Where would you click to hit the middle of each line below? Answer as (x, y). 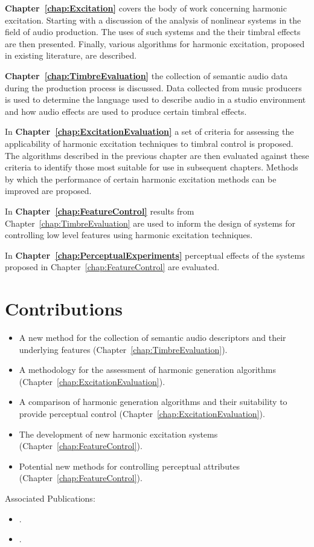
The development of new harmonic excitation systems (118, 434)
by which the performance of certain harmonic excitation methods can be (141, 179)
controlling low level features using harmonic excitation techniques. (129, 235)
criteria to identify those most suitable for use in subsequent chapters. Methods (152, 167)
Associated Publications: (50, 498)
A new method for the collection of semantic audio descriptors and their (152, 337)
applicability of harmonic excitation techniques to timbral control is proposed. (149, 143)
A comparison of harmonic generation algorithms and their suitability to (153, 402)
